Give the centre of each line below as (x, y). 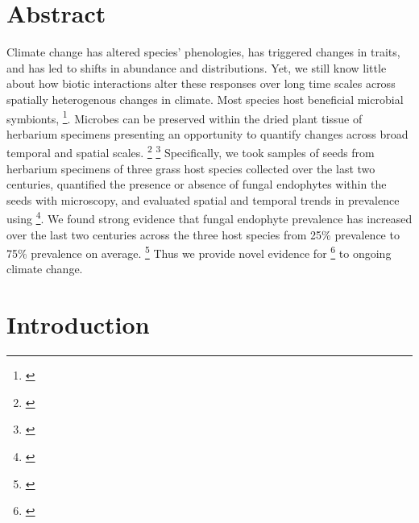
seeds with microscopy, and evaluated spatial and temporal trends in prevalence (203, 199)
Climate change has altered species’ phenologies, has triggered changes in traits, (203, 52)
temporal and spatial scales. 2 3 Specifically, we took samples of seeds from (191, 151)
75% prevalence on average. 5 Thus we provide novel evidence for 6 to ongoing (199, 252)
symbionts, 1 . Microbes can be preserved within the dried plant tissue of (185, 117)
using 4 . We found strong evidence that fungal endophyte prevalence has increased (209, 218)
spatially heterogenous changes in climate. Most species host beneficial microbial (205, 99)
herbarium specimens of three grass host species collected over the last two (191, 168)
